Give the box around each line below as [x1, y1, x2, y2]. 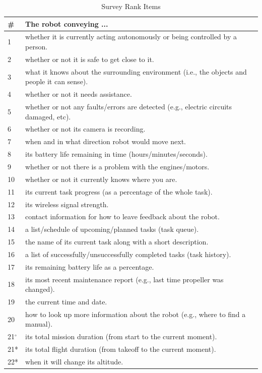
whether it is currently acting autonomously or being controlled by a [25, 31, 237, 42]
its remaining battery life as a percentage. [25, 261, 154, 272]
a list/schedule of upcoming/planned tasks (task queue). [25, 224, 199, 234]
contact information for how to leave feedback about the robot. [25, 211, 220, 222]
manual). [25, 319, 53, 329]
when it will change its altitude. [25, 356, 123, 366]
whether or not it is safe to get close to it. [25, 53, 154, 64]
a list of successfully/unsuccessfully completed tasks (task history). [25, 248, 231, 259]
